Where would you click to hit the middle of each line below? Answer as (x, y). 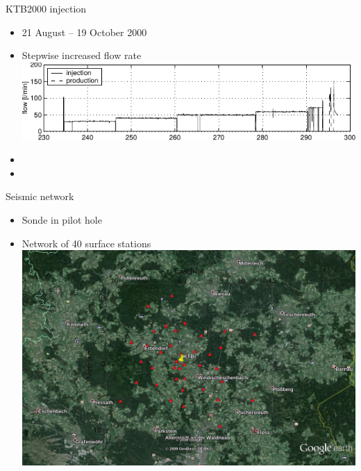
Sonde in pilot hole (62, 219)
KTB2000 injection (46, 8)
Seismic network (40, 196)
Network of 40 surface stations (86, 243)
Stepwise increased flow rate (82, 55)
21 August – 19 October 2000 (84, 32)
